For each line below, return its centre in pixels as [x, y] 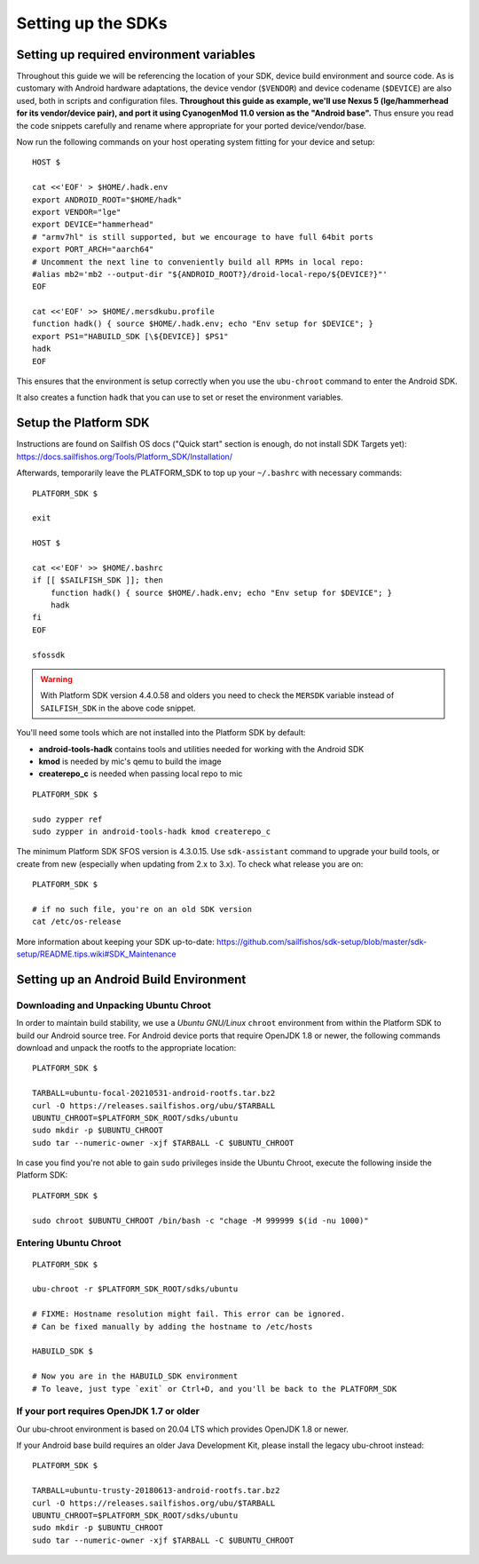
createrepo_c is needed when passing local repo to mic [141, 774]
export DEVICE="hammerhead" [93, 225]
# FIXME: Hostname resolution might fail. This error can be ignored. [189, 1314]
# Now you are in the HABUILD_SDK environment [135, 1376]
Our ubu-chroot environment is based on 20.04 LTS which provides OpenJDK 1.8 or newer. [183, 1429]
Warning [56, 679]
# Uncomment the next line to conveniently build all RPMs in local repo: [198, 262]
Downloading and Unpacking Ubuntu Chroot [114, 1005]
